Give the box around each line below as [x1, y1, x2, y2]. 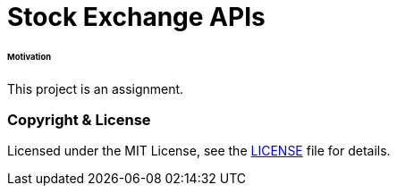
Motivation [7, 51, 51, 62]
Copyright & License [7, 111, 151, 130]
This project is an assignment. [7, 80, 184, 96]
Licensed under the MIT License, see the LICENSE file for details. [7, 143, 391, 159]
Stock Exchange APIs [7, 2, 266, 32]
